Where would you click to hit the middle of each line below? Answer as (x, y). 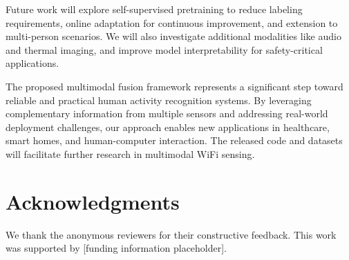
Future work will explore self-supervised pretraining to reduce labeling (154, 9)
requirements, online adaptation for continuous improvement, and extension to (172, 22)
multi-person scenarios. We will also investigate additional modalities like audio (173, 36)
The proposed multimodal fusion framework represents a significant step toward (174, 86)
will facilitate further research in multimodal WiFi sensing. (130, 153)
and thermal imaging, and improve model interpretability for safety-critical (164, 49)
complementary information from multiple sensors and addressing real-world (167, 113)
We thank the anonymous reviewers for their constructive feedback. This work (171, 234)
